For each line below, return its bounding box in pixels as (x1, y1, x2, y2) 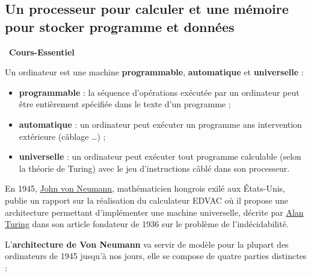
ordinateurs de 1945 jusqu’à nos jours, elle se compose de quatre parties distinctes (5, 249, 307, 262)
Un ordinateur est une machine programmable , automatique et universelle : (5, 66, 304, 78)
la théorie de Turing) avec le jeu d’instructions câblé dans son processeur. (19, 162, 290, 174)
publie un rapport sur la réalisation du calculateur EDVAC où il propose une (5, 193, 289, 206)
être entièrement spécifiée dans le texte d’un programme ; (19, 98, 231, 110)
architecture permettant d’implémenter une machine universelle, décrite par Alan (5, 205, 304, 218)
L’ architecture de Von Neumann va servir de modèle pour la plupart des (5, 237, 289, 250)
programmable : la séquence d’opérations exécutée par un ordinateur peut (19, 86, 300, 98)
